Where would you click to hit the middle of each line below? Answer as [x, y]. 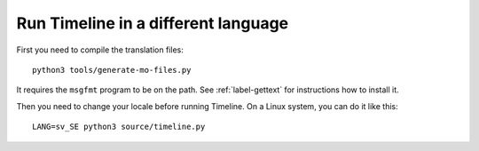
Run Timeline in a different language [153, 23]
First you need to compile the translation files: [100, 50]
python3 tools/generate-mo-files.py [112, 70]
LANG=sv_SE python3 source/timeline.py [119, 127]
